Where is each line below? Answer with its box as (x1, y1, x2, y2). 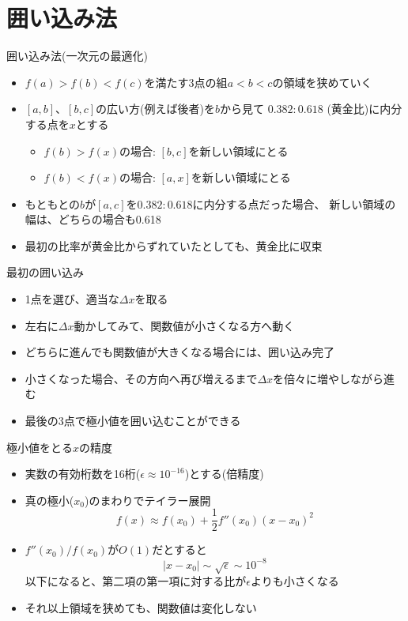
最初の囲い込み (6, 264, 84, 280)
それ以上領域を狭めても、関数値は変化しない (25, 599, 257, 615)
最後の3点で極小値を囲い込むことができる (25, 412, 241, 429)
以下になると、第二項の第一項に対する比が (25, 572, 247, 589)
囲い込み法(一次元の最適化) (6, 47, 148, 64)
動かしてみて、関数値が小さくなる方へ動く (74, 317, 295, 333)
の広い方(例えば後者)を (96, 100, 215, 117)
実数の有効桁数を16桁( (25, 465, 141, 482)
